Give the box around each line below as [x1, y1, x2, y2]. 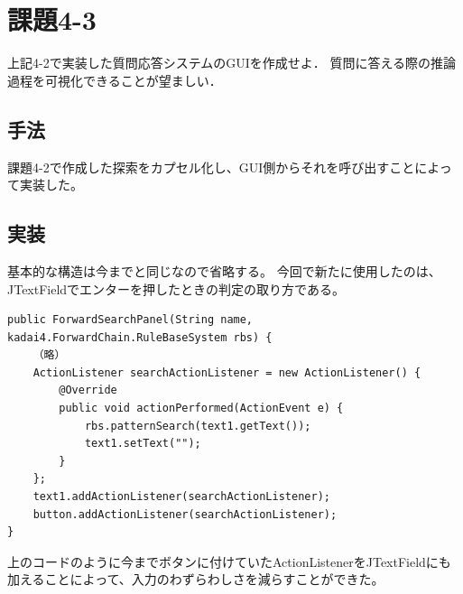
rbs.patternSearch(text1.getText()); [84, 419, 311, 432]
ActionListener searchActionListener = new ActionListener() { [32, 366, 421, 379]
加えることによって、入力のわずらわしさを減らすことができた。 [7, 570, 384, 589]
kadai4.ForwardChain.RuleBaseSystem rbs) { [7, 330, 273, 344]
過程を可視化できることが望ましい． [7, 70, 222, 89]
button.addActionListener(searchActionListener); [32, 507, 338, 521]
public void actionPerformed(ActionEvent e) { [59, 402, 344, 415]
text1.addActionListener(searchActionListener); [32, 490, 330, 504]
